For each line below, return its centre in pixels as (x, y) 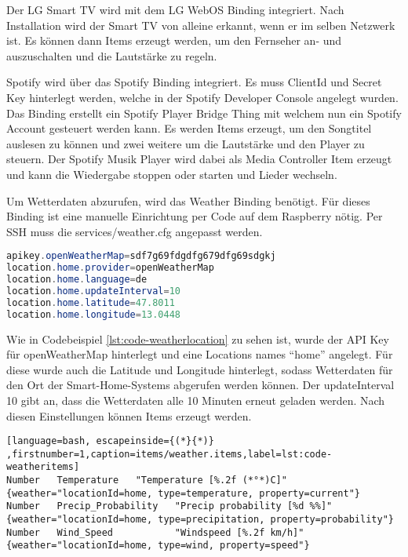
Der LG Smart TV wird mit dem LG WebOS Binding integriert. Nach (175, 9)
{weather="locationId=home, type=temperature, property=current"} (184, 493)
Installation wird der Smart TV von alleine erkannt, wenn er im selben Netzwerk (201, 25)
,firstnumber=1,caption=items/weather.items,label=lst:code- (169, 454)
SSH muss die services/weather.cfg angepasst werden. (135, 231)
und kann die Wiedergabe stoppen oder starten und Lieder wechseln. (172, 174)
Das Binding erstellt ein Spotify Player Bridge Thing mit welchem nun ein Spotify (204, 113)
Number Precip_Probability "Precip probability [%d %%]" (169, 506)
